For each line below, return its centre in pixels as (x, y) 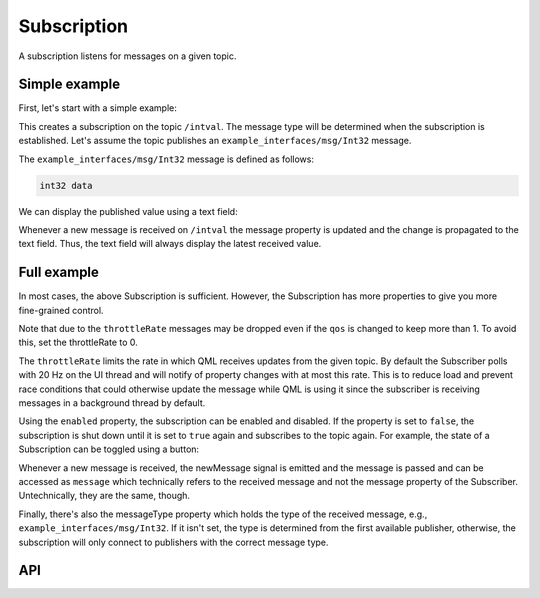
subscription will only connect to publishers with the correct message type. (173, 542)
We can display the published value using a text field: (128, 211)
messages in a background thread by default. (112, 403)
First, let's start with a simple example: (97, 108)
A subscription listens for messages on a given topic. (127, 56)
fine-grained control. (61, 310)
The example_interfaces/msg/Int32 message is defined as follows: (166, 159)
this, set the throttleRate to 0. (78, 342)
